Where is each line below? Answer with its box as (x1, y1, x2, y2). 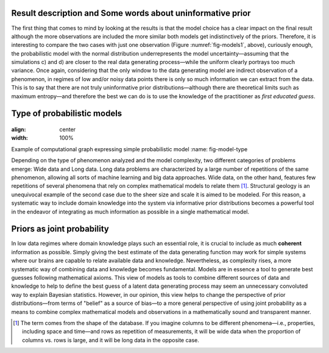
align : (11, 126, 26, 134)
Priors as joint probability (11, 224, 109, 234)
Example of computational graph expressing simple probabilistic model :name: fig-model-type (11, 145, 248, 152)
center (59, 126, 76, 134)
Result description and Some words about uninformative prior (11, 8, 251, 18)
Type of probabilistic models (11, 109, 122, 119)
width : (11, 134, 29, 141)
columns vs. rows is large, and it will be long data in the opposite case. (22, 336, 199, 344)
